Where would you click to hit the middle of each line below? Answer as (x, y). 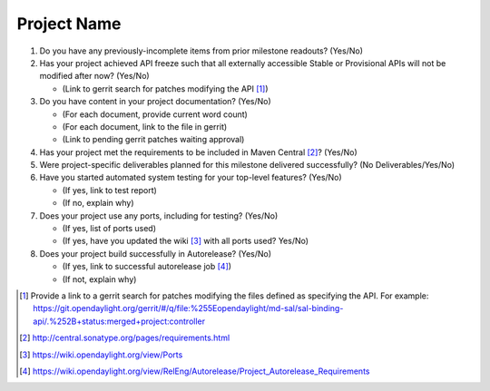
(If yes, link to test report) (110, 190)
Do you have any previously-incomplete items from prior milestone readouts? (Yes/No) (201, 51)
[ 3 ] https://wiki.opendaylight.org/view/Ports (101, 355)
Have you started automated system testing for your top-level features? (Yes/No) (191, 178)
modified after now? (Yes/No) (94, 76)
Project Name (69, 24)
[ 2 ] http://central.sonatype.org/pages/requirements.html (125, 338)
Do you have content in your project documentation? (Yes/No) (155, 102)
